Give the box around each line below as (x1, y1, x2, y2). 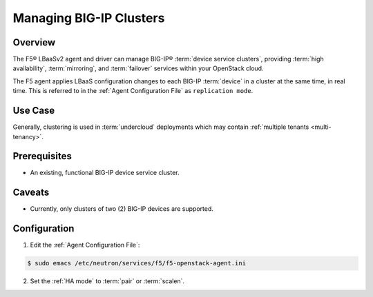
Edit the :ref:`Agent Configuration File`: (30, 241, 140, 249)
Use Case (12, 105, 55, 116)
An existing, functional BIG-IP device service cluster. (30, 169, 180, 177)
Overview (12, 37, 56, 48)
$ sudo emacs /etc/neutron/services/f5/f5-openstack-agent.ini (27, 259, 247, 267)
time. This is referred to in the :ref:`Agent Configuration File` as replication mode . (12, 87, 254, 95)
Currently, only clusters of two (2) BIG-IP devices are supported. (30, 205, 213, 213)
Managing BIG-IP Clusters (12, 10, 165, 25)
